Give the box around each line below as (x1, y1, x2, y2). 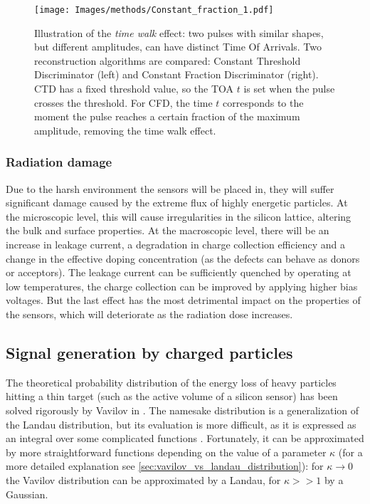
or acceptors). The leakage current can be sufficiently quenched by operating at (6, 265, 351, 280)
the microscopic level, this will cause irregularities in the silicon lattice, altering (6, 209, 351, 224)
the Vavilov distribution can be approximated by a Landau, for (6, 472, 281, 487)
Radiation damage (6, 153, 112, 171)
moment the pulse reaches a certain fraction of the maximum (34, 109, 300, 124)
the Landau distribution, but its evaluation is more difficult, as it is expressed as (6, 416, 356, 431)
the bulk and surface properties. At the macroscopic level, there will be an (6, 223, 329, 238)
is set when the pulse (243, 81, 335, 96)
